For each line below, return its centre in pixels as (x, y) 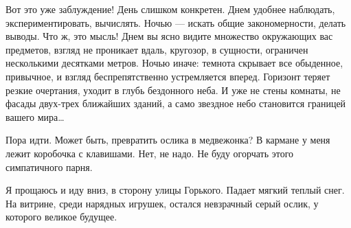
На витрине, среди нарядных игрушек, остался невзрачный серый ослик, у (162, 203)
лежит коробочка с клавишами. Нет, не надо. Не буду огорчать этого (150, 153)
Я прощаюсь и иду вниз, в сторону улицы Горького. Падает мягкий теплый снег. (175, 190)
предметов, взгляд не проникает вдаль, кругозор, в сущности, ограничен (157, 49)
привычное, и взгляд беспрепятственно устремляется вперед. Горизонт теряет (168, 76)
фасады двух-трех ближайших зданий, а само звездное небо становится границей (176, 103)
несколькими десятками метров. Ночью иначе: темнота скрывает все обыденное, (174, 63)
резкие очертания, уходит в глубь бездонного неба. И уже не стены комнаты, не (173, 90)
